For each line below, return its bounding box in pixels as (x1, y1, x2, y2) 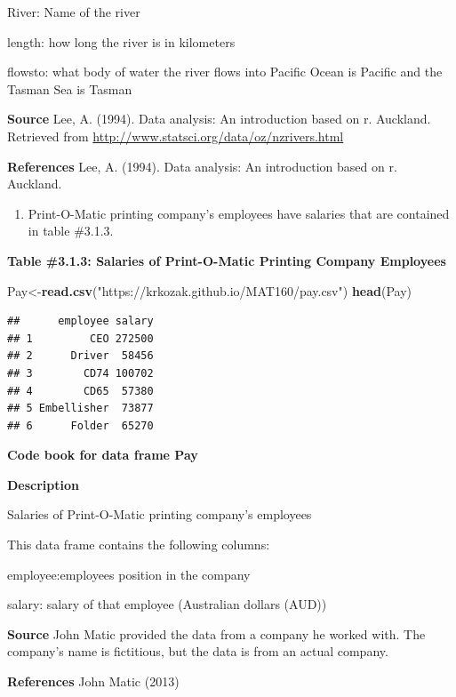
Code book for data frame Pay (7, 445, 198, 464)
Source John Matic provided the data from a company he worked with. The (7, 624, 426, 643)
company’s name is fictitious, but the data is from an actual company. (7, 642, 388, 661)
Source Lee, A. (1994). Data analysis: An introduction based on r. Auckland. (7, 109, 431, 128)
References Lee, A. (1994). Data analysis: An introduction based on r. (7, 156, 397, 175)
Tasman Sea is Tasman (7, 79, 132, 98)
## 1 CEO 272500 (7, 332, 154, 345)
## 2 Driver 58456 (7, 349, 154, 363)
